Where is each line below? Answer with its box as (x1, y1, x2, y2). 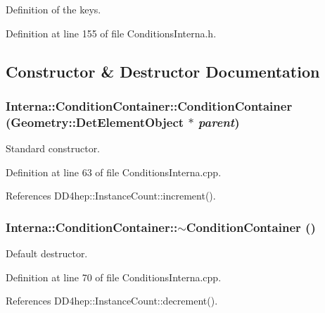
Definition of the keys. (6, 2, 101, 16)
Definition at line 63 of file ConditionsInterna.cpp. (6, 164, 222, 179)
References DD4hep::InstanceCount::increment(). (6, 188, 216, 203)
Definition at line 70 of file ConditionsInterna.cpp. (6, 269, 222, 284)
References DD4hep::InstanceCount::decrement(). (6, 293, 218, 308)
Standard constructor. (6, 141, 101, 156)
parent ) (198, 113, 240, 130)
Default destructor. (6, 246, 88, 261)
